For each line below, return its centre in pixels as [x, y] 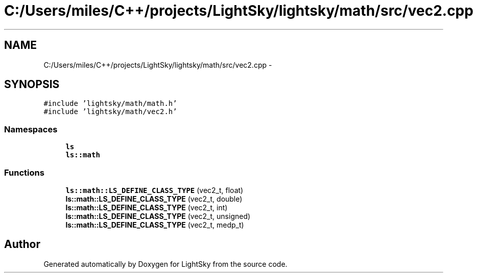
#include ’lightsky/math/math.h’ [110, 104]
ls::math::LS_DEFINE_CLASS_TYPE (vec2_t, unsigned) [158, 216]
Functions [24, 172]
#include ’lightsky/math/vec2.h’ [110, 112]
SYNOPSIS [32, 85]
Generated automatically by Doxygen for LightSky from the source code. [165, 264]
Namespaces [31, 129]
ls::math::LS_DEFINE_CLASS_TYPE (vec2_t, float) [154, 190]
